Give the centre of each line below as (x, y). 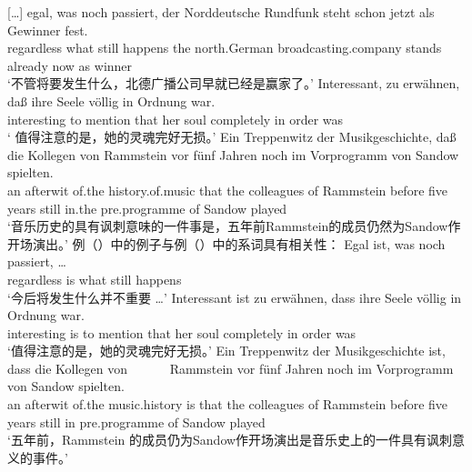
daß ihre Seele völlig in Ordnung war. (111, 100)
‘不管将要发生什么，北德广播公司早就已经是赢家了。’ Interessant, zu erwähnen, (234, 83)
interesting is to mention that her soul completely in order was (182, 332)
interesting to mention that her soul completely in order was (176, 119)
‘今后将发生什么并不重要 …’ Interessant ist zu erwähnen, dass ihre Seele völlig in (235, 297)
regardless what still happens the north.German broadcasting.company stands (225, 48)
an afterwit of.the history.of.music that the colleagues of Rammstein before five (228, 190)
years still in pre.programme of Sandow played (136, 422)
